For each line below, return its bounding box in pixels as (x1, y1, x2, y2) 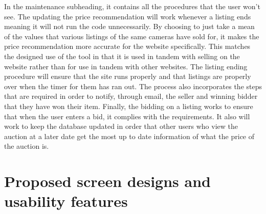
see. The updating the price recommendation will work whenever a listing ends (4, 11, 251, 21)
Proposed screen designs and (4, 171, 211, 192)
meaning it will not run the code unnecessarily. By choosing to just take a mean (4, 21, 255, 32)
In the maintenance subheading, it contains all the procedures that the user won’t (4, 1, 260, 11)
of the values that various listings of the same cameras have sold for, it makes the (4, 31, 259, 41)
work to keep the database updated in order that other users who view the (4, 121, 238, 131)
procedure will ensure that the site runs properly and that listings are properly (4, 71, 251, 82)
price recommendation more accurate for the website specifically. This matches (4, 41, 251, 51)
